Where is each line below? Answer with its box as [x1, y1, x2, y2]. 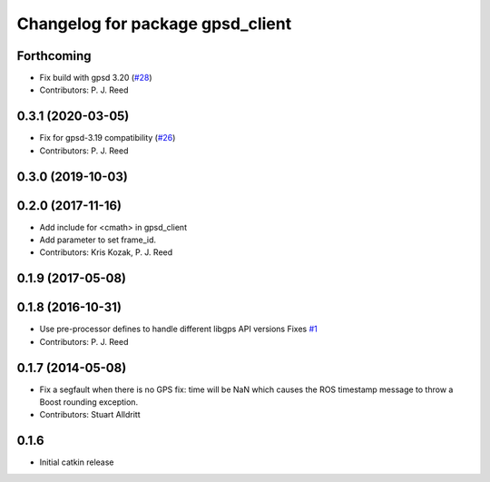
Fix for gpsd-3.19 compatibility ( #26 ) [39, 133, 176, 143]
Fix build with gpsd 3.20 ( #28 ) [39, 73, 153, 84]
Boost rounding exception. [39, 397, 139, 408]
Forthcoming [16, 48, 92, 64]
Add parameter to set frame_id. [39, 234, 157, 245]
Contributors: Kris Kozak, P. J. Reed [39, 247, 173, 258]
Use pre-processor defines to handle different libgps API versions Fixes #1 [39, 323, 318, 335]
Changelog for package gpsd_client [16, 14, 292, 34]
